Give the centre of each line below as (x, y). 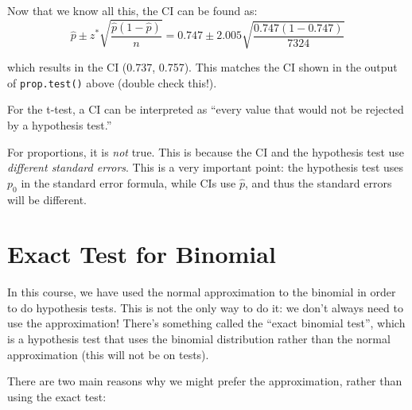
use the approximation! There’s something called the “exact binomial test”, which (206, 323)
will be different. (47, 199)
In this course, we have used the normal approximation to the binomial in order (202, 292)
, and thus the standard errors (319, 182)
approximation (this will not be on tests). (108, 354)
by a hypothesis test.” (60, 124)
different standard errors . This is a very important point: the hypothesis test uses (206, 167)
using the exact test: (57, 396)
